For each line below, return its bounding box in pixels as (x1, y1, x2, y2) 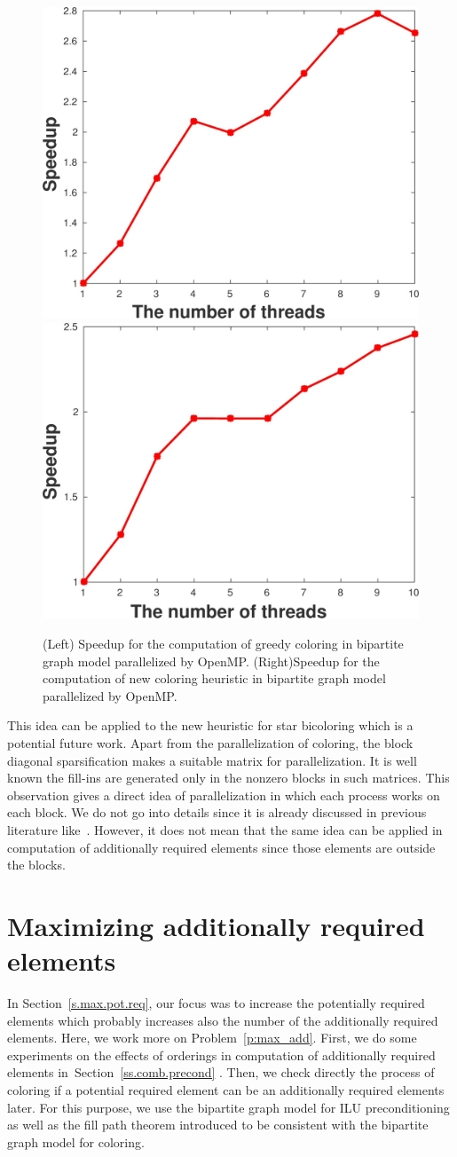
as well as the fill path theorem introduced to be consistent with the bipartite (7, 1115, 429, 1134)
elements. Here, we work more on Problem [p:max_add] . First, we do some (7, 1028, 417, 1047)
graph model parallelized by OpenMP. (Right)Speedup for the (43, 651, 380, 670)
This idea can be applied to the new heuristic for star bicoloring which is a (7, 716, 414, 735)
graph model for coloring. (7, 1132, 145, 1151)
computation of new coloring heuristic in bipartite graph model (43, 669, 386, 688)
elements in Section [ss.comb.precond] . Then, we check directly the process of (7, 1063, 435, 1082)
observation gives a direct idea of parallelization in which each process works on (7, 785, 440, 804)
